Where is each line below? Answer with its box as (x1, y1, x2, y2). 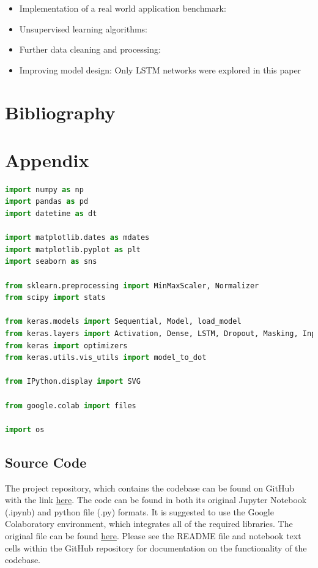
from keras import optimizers (5, 341, 128, 350)
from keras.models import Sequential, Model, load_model (5, 317, 242, 326)
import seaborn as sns (5, 257, 97, 266)
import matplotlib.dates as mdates (5, 233, 150, 242)
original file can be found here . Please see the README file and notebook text (5, 529, 301, 542)
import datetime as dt (5, 209, 97, 219)
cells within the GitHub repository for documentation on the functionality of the (5, 541, 307, 554)
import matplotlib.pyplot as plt (5, 245, 141, 254)
